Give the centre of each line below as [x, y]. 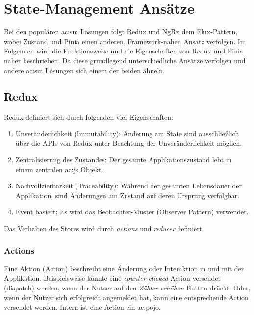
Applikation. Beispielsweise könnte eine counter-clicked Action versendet [113, 278]
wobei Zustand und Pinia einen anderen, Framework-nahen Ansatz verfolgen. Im [125, 41]
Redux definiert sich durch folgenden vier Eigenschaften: [89, 117]
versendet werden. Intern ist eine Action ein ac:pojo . [82, 307]
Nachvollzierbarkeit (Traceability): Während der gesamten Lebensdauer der [128, 186]
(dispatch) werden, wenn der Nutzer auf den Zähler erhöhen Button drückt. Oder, [127, 288]
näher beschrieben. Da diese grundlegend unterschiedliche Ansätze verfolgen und [125, 60]
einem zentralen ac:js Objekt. [59, 169]
